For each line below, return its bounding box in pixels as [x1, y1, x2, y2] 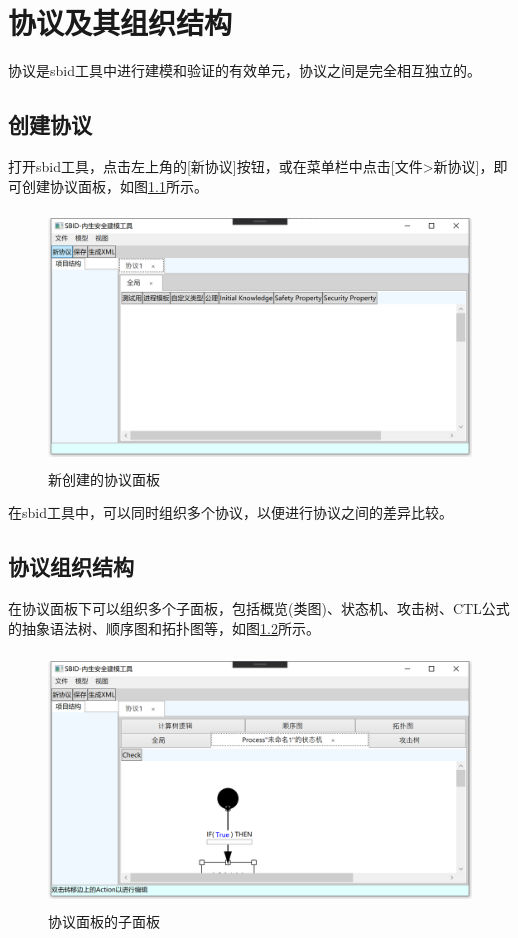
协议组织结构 [8, 551, 134, 582]
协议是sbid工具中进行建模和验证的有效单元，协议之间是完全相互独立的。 [8, 60, 481, 81]
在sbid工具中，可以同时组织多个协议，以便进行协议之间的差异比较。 [8, 502, 453, 523]
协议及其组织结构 [8, 2, 233, 43]
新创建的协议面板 [48, 468, 160, 489]
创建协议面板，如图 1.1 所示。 [21, 175, 208, 196]
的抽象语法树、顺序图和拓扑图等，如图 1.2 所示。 [8, 617, 320, 638]
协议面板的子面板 [48, 911, 160, 932]
